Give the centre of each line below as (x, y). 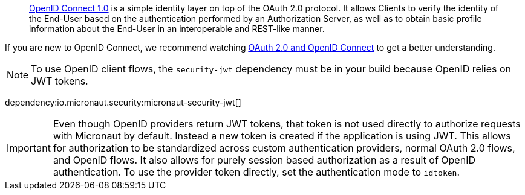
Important (29, 148)
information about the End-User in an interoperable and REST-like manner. (177, 29)
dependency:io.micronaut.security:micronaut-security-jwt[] (123, 102)
